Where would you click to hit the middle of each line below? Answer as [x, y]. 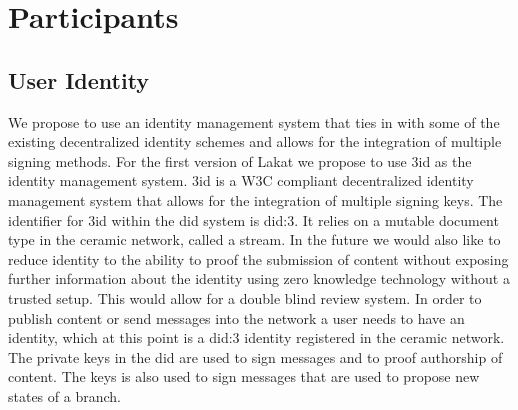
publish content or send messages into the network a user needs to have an [236, 317]
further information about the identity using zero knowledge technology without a [259, 278]
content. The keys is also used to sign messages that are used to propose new [244, 376]
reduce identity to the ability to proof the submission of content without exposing [258, 258]
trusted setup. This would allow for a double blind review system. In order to [245, 297]
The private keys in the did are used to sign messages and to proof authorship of [255, 356]
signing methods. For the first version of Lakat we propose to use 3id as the [240, 160]
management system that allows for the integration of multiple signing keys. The [255, 199]
